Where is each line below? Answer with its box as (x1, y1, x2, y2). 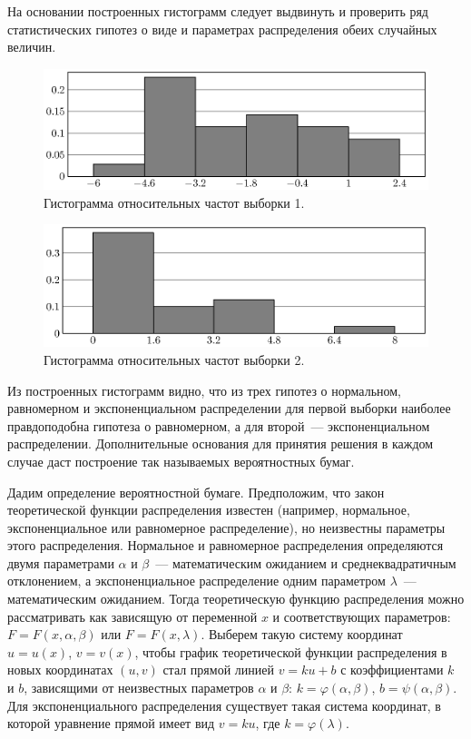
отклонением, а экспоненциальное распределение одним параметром (7, 571, 386, 590)
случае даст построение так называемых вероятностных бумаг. (7, 451, 355, 470)
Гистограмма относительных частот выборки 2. (44, 350, 305, 369)
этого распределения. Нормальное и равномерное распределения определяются (7, 536, 444, 555)
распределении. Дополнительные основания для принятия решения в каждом (7, 434, 434, 453)
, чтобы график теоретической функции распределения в (134, 642, 447, 661)
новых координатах (7, 660, 113, 679)
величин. (7, 37, 56, 56)
